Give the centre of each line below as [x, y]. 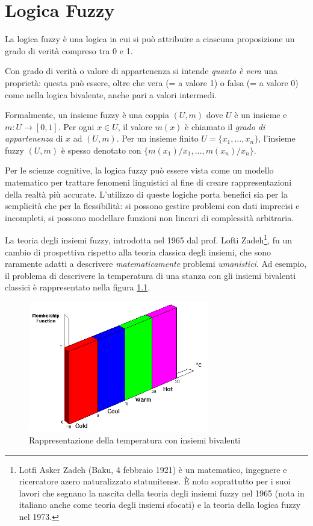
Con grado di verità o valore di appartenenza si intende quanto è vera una [141, 71]
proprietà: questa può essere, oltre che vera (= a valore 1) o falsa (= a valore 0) [152, 82]
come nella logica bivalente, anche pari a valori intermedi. [111, 94]
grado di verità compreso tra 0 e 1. [69, 50]
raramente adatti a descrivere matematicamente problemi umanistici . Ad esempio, [156, 264]
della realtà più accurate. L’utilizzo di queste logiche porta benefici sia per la [146, 194]
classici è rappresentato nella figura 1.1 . [78, 287]
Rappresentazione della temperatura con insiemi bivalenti [135, 440]
